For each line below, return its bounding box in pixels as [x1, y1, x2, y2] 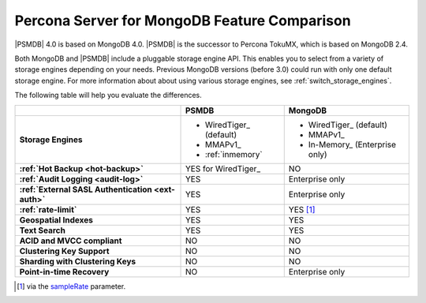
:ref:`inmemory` [204, 148, 263, 159]
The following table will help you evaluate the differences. [14, 91, 202, 100]
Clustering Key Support [19, 245, 110, 256]
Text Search [19, 225, 66, 236]
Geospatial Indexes [19, 214, 94, 225]
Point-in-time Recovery [19, 266, 110, 277]
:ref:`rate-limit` [19, 204, 77, 215]
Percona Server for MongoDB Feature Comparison [14, 12, 351, 29]
